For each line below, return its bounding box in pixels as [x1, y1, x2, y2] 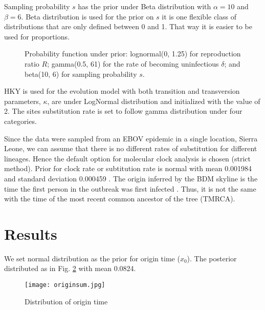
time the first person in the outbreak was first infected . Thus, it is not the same [4, 183, 256, 194]
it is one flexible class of [162, 11, 236, 22]
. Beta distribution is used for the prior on [21, 11, 154, 22]
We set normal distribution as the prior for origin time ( [4, 253, 180, 263]
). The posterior [187, 253, 237, 263]
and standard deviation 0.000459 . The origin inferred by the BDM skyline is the [4, 173, 258, 183]
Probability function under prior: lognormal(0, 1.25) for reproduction [25, 48, 241, 59]
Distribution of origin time [25, 296, 108, 306]
